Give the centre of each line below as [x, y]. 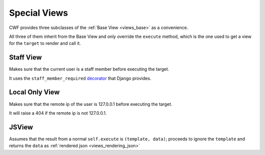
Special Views [39, 13]
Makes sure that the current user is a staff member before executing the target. [89, 69]
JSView [21, 127]
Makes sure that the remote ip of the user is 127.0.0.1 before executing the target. [91, 104]
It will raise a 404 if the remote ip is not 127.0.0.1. [58, 113]
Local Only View [34, 92]
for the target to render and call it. [45, 43]
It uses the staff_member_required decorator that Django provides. [80, 78]
